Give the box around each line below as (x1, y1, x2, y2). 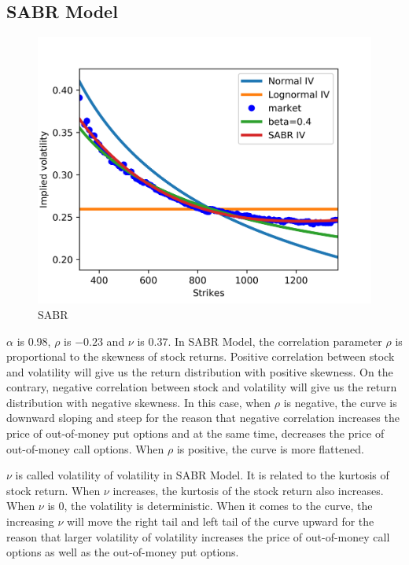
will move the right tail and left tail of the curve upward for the (67, 513, 374, 530)
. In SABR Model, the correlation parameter (168, 332, 382, 349)
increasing (6, 513, 54, 530)
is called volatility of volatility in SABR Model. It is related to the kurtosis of (15, 467, 389, 483)
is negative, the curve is (283, 394, 397, 410)
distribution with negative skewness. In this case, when (6, 394, 271, 410)
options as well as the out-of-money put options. (6, 544, 239, 560)
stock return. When (6, 482, 101, 498)
